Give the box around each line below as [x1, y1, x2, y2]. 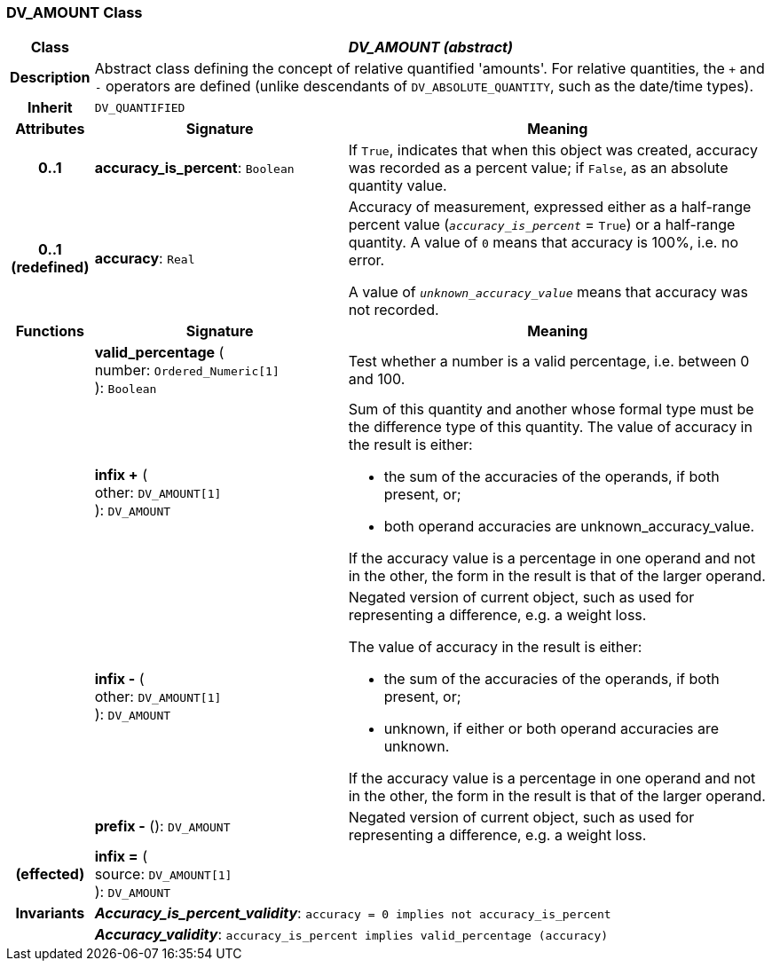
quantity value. [348, 177, 447, 195]
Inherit [27, 98, 73, 117]
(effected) [15, 865, 85, 884]
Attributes [15, 120, 85, 138]
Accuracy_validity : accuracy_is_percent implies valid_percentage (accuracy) [94, 925, 609, 944]
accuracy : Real [94, 249, 195, 268]
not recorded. [348, 301, 439, 319]
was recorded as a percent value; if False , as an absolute [348, 159, 729, 177]
